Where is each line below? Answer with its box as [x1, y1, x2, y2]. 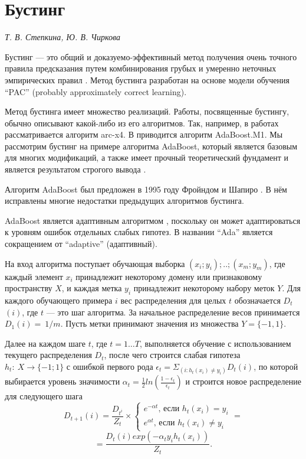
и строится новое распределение [185, 375, 301, 388]
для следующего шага [5, 390, 83, 402]
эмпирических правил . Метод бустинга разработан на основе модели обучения [5, 73, 289, 86]
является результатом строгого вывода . [5, 163, 146, 175]
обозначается [234, 294, 281, 307]
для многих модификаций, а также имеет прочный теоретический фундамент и [5, 151, 289, 164]
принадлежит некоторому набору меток [133, 282, 275, 294]
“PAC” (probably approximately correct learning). [5, 85, 187, 97]
